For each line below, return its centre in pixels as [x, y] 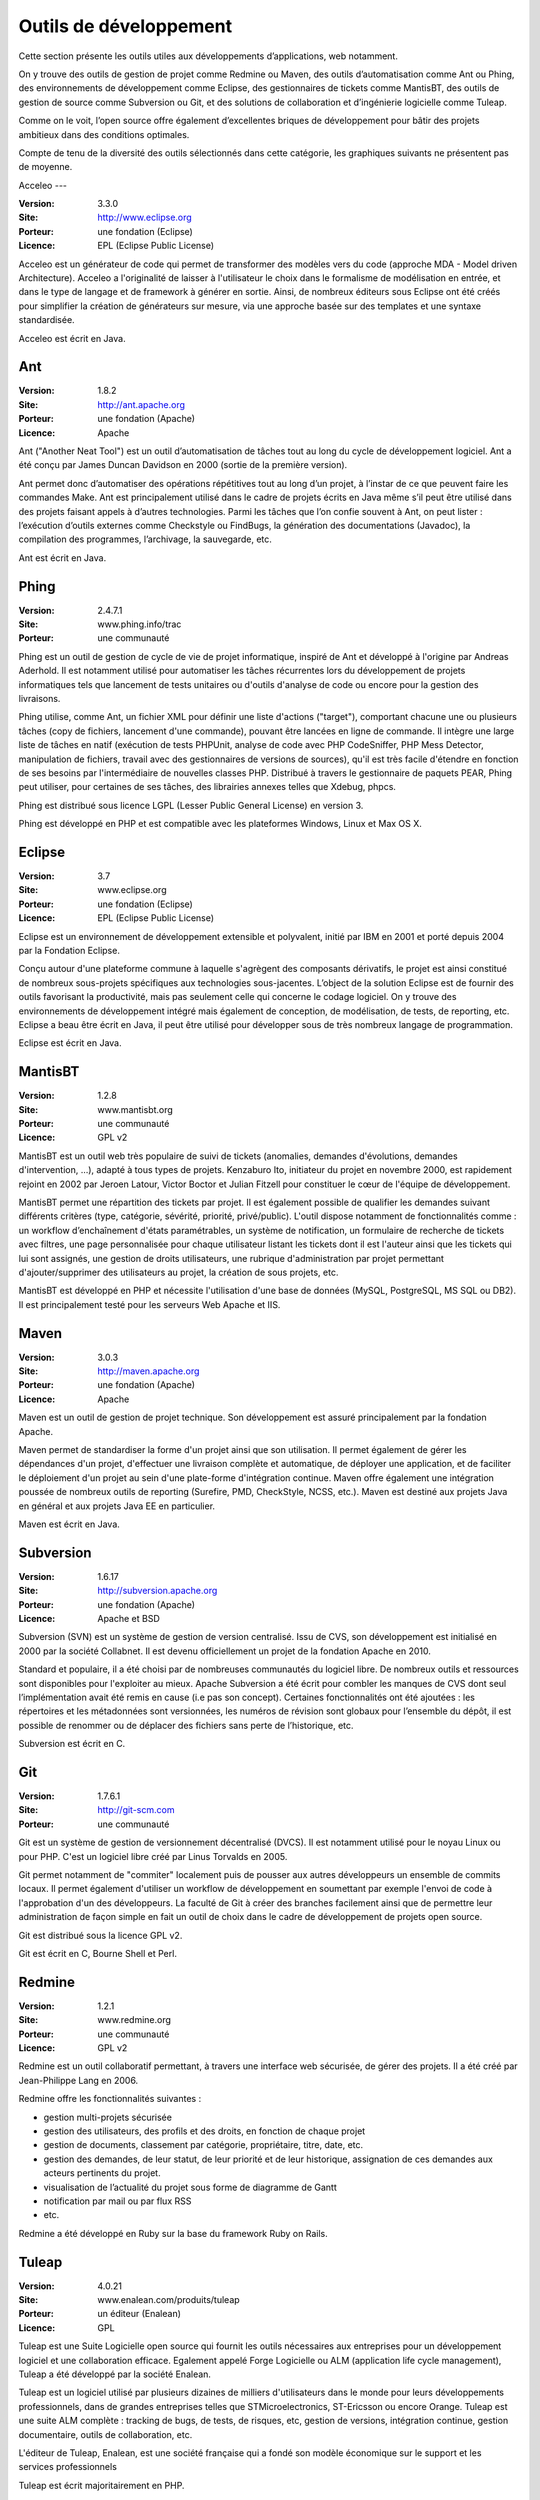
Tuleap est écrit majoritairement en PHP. [101, 2485]
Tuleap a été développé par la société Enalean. [115, 2374]
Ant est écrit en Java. [62, 557]
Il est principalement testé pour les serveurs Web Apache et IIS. [149, 1304]
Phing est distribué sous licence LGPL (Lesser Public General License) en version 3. [191, 805]
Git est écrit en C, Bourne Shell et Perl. [97, 1953]
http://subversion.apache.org [157, 1591]
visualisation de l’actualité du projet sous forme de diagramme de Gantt [190, 2187]
